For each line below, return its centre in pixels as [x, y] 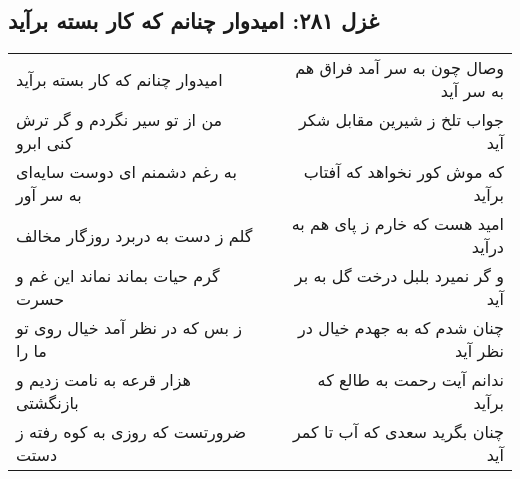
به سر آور [49, 195]
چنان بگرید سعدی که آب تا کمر [398, 432]
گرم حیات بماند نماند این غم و [118, 276]
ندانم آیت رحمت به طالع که [410, 380]
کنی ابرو [44, 143]
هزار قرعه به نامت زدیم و [103, 380]
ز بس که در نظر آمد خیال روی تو [129, 328]
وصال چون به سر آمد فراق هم [399, 68]
